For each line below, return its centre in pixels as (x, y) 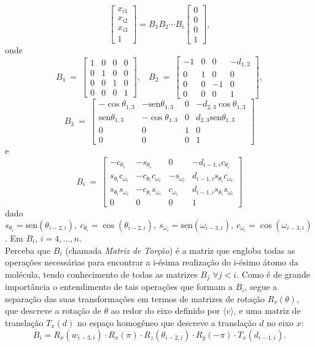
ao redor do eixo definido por (165, 311)
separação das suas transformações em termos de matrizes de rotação (135, 298)
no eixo (280, 322)
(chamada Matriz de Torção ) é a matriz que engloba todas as (180, 250)
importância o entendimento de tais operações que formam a (119, 287)
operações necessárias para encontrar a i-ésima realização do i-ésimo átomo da (152, 262)
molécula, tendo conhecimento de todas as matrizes (101, 274)
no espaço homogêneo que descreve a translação (167, 322)
